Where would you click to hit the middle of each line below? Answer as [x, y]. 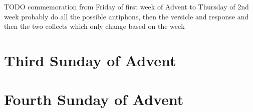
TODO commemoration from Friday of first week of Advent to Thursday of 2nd [126, 6]
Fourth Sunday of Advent [94, 99]
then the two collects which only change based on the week [94, 26]
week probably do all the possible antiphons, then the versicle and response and [126, 16]
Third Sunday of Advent [90, 60]
